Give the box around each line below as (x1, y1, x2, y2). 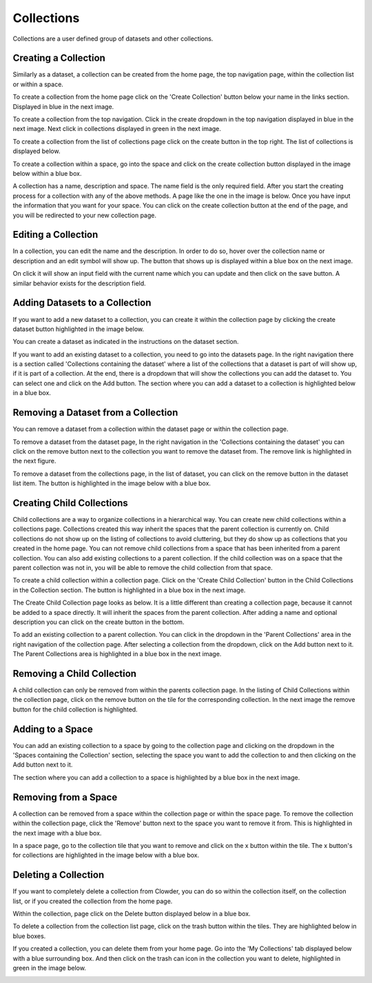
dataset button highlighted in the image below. (12, 325, 145, 333)
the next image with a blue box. (12, 829, 102, 837)
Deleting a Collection (12, 869, 105, 881)
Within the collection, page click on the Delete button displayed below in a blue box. (12, 910, 251, 918)
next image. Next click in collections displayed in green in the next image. (12, 125, 222, 133)
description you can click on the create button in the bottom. (12, 618, 185, 626)
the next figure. (12, 457, 56, 465)
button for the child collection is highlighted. (12, 705, 138, 713)
